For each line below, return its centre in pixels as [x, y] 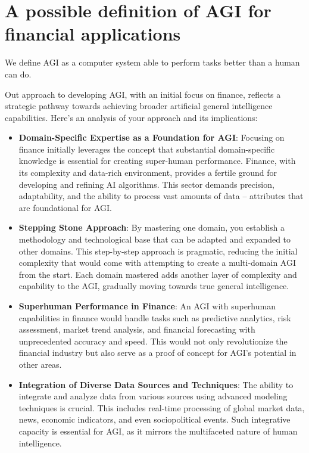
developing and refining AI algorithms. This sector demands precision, [146, 184]
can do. [18, 74]
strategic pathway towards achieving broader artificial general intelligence [139, 106]
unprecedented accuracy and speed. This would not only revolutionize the [153, 341]
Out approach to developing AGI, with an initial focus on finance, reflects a [143, 94]
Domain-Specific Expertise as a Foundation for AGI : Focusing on [152, 137]
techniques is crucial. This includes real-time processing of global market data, [162, 407]
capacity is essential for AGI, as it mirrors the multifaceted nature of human [158, 431]
